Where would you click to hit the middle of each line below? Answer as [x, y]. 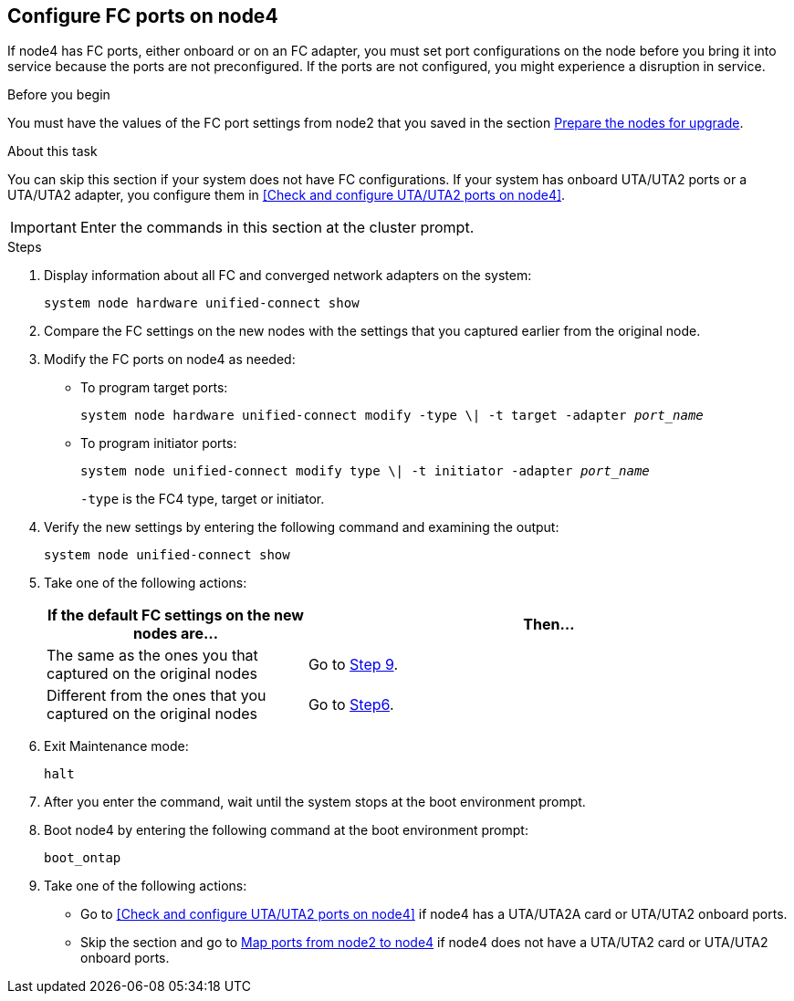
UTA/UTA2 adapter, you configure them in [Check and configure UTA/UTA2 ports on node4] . [287, 195]
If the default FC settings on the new [176, 615]
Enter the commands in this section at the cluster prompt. [277, 228]
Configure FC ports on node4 [143, 16]
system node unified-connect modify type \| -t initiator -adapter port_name [365, 471]
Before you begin [59, 95]
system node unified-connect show [167, 555]
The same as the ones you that [152, 656]
